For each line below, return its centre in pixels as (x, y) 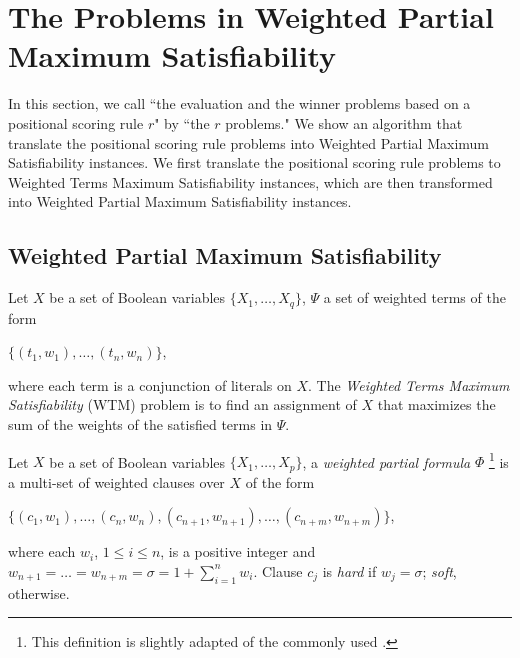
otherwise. (39, 592)
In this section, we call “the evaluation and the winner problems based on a (239, 103)
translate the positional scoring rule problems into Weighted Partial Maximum (249, 142)
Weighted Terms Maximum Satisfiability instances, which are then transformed (250, 181)
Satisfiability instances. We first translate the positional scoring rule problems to (254, 162)
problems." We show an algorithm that (344, 122)
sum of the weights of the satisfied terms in (140, 423)
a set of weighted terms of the (414, 297)
